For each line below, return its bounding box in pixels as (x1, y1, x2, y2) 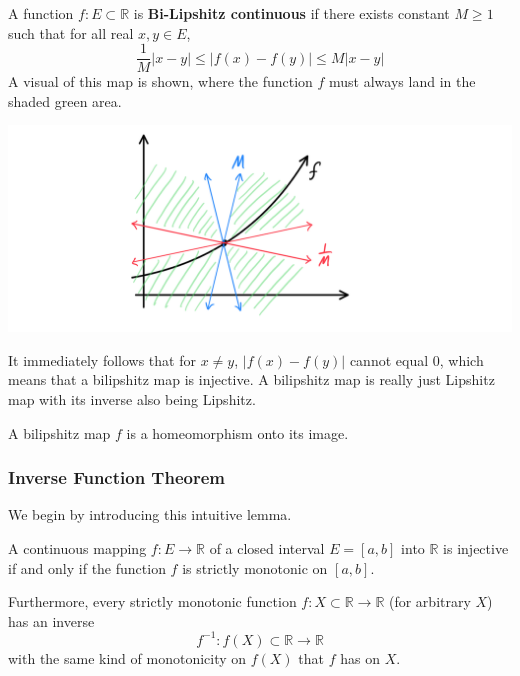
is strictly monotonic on (182, 557, 328, 578)
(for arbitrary (388, 591, 471, 612)
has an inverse (8, 610, 95, 631)
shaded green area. (8, 90, 122, 111)
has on (340, 647, 380, 668)
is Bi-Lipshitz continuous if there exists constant (133, 3, 450, 23)
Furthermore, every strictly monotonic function (8, 591, 297, 612)
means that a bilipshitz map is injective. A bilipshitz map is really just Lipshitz (8, 369, 495, 390)
